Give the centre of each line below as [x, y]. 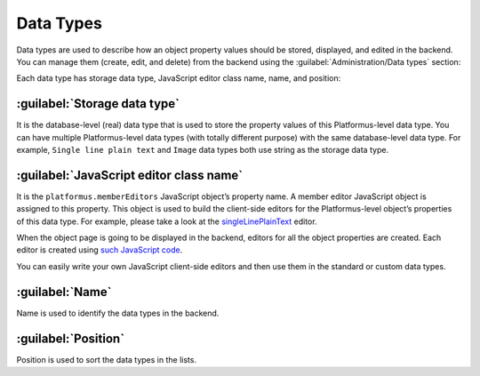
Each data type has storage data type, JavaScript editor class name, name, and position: [179, 78]
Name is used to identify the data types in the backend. [118, 313]
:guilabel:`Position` [70, 338]
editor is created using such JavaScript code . [100, 250]
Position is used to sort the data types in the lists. [107, 359]
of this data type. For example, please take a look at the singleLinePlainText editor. [167, 221]
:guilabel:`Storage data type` [98, 104]
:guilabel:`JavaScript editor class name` [130, 175]
